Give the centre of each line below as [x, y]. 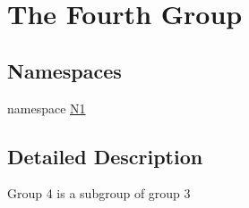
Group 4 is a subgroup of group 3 [99, 193]
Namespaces [64, 70]
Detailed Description [105, 156]
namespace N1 [47, 108]
